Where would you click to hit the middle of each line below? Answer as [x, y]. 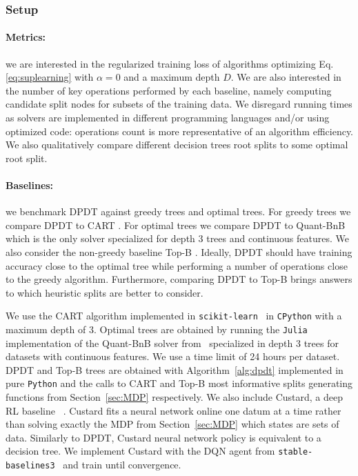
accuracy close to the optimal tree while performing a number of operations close [177, 265]
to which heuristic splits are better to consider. [105, 292]
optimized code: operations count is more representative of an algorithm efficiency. [180, 131]
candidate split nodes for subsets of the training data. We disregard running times [179, 104]
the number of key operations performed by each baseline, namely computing [169, 90]
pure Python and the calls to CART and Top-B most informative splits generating [179, 383]
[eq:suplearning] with [50, 77]
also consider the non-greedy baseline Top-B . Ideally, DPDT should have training [179, 251]
